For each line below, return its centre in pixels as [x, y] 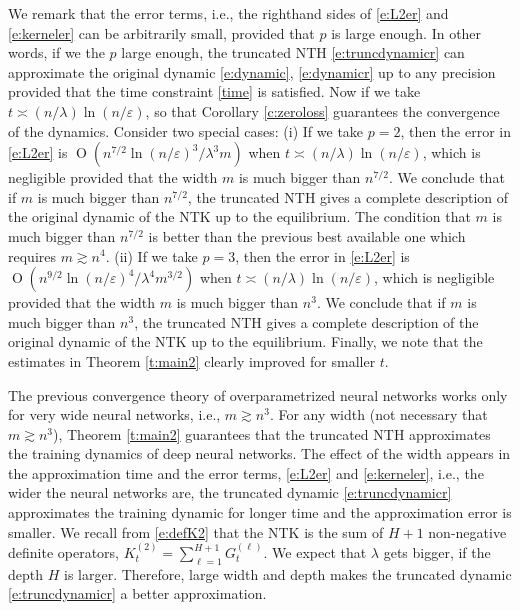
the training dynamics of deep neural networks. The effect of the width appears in [259, 453]
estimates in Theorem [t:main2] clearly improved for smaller [192, 360]
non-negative [467, 531]
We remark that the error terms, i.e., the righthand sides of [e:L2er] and [228, 13]
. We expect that [315, 552]
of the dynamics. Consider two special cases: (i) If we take [186, 130]
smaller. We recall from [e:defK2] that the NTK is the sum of [196, 531]
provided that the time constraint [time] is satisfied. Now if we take [214, 91]
